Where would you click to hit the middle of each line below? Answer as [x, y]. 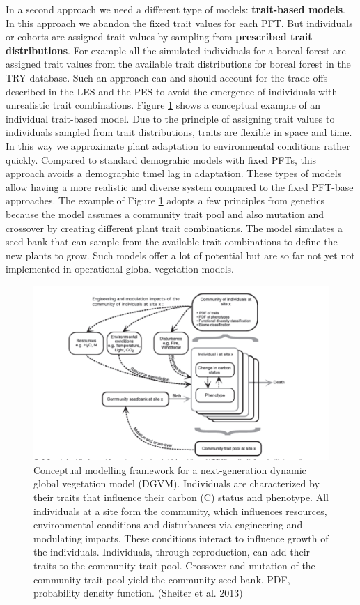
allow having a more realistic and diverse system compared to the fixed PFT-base [180, 186]
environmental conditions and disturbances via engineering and [168, 524]
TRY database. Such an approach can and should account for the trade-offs [167, 77]
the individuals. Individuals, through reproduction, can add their [172, 552]
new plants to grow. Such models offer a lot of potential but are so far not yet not [180, 255]
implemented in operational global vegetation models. [120, 269]
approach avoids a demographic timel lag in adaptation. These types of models [174, 173]
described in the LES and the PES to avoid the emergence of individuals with [172, 91]
